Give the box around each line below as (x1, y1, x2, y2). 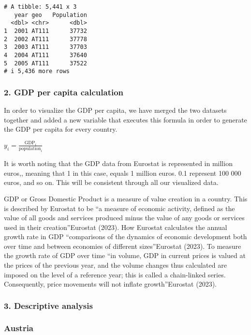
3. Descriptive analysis (4, 299, 93, 311)
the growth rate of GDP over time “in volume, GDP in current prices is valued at (4, 250, 246, 260)
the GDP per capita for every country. (4, 124, 118, 134)
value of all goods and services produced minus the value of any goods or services (4, 213, 245, 223)
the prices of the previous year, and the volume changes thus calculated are (4, 260, 227, 270)
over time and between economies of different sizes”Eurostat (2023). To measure (4, 241, 241, 251)
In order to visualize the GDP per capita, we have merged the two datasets (4, 105, 227, 115)
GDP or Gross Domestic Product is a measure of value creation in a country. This (4, 193, 248, 203)
